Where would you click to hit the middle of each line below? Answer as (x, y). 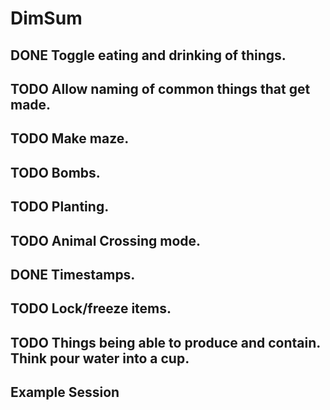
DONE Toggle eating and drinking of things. (148, 55)
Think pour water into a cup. (100, 358)
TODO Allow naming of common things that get (160, 88)
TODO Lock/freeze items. (91, 308)
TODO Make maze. (70, 138)
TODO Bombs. (55, 172)
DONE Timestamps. (73, 274)
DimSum (46, 18)
